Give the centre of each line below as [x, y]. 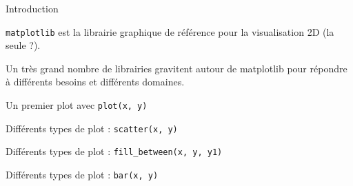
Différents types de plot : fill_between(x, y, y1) [114, 151]
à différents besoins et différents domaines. [95, 82]
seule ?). [23, 45]
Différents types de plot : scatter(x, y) [92, 128]
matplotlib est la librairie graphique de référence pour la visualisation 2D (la [170, 31]
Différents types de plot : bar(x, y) [82, 174]
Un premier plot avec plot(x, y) [77, 105]
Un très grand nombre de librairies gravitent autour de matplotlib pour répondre [176, 68]
